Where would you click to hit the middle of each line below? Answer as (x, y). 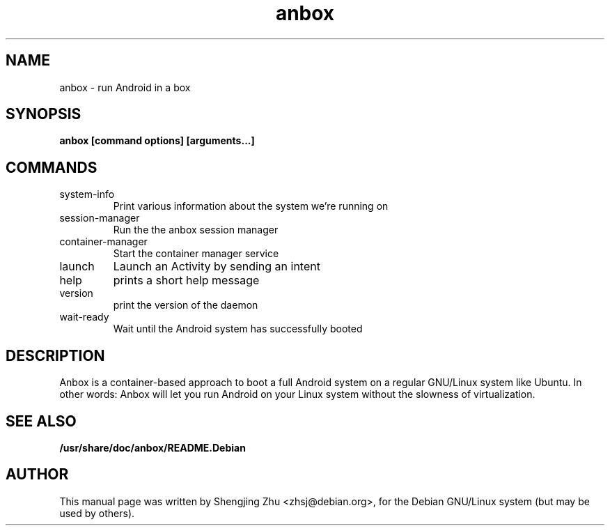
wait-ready (84, 317)
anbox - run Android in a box (125, 87)
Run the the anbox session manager (196, 230)
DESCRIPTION (55, 355)
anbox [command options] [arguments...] (157, 141)
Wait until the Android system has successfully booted (238, 329)
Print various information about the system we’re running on (251, 206)
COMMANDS (52, 167)
